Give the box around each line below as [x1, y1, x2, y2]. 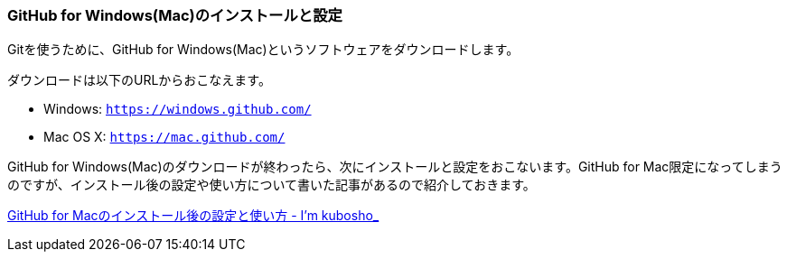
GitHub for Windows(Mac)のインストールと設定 [7, 6, 342, 24]
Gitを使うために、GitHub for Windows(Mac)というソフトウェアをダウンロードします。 [7, 42, 520, 58]
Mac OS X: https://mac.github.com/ [43, 129, 286, 145]
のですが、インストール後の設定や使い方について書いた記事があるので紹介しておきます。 [7, 177, 536, 193]
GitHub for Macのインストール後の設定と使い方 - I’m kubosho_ [7, 208, 379, 224]
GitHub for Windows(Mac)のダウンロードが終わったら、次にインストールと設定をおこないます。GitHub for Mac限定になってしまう [7, 159, 782, 175]
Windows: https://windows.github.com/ [43, 101, 312, 117]
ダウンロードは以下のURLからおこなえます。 [7, 72, 271, 88]
